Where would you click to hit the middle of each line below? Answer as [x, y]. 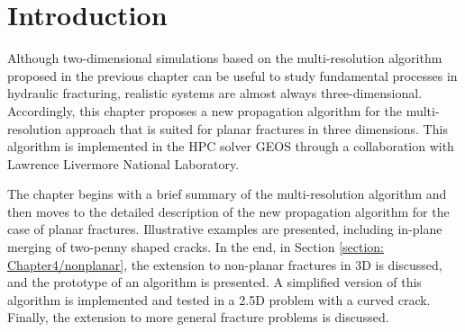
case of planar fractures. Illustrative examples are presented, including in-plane [225, 229]
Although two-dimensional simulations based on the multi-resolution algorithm [225, 58]
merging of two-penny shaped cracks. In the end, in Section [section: [196, 247]
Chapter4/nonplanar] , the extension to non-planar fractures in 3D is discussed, [225, 264]
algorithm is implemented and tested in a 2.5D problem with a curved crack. [219, 299]
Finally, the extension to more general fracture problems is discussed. [198, 317]
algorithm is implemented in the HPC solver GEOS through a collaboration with [231, 146]
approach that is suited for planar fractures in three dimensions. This [256, 128]
